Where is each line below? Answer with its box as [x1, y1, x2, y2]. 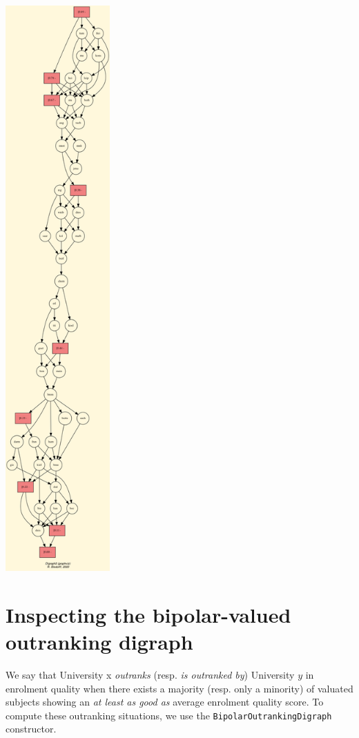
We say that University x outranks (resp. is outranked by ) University [6, 667, 295, 681]
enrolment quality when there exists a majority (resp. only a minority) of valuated [6, 681, 353, 695]
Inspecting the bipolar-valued [6, 600, 291, 628]
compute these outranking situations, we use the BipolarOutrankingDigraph [6, 708, 332, 722]
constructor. [6, 721, 57, 736]
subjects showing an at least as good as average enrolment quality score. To [6, 695, 324, 709]
